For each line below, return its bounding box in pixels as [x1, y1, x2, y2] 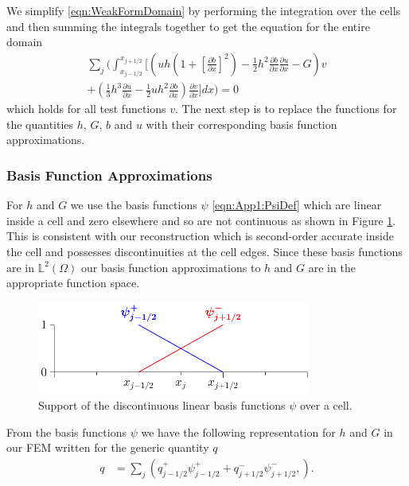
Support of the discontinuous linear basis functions [38, 397, 286, 414]
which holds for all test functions [6, 100, 166, 117]
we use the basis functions [70, 196, 197, 213]
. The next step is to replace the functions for [175, 100, 397, 117]
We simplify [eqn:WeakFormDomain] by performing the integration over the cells [6, 2, 401, 18]
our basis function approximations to [80, 259, 261, 275]
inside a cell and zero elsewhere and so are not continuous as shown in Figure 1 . [6, 212, 396, 228]
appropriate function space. [6, 274, 140, 291]
